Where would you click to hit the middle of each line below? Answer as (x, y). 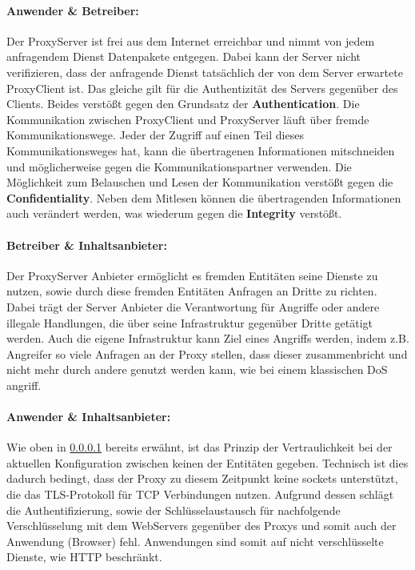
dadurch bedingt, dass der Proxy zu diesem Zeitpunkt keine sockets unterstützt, (202, 478)
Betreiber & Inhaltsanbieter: (87, 245)
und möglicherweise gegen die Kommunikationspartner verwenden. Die (179, 166)
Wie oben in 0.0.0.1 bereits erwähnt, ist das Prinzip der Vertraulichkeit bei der (200, 447)
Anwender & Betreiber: (73, 10)
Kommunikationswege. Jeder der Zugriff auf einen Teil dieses (155, 135)
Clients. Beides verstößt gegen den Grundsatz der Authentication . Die (183, 104)
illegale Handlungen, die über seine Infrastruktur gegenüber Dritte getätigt (190, 322)
